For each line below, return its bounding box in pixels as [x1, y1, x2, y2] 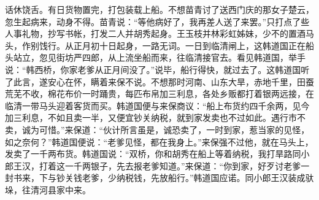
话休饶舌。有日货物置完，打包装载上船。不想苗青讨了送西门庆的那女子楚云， [5, 3, 314, 15]
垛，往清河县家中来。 [5, 183, 91, 196]
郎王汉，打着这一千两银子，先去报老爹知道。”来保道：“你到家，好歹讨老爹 [5, 159, 301, 172]
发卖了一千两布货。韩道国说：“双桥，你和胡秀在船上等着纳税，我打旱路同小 [5, 147, 310, 160]
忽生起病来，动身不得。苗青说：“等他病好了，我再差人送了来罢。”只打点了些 [5, 15, 310, 28]
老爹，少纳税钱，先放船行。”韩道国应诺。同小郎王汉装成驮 [82, 171, 314, 184]
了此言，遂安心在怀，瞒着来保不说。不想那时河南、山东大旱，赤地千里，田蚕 [5, 75, 314, 88]
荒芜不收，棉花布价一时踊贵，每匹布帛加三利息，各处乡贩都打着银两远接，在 [5, 87, 314, 100]
